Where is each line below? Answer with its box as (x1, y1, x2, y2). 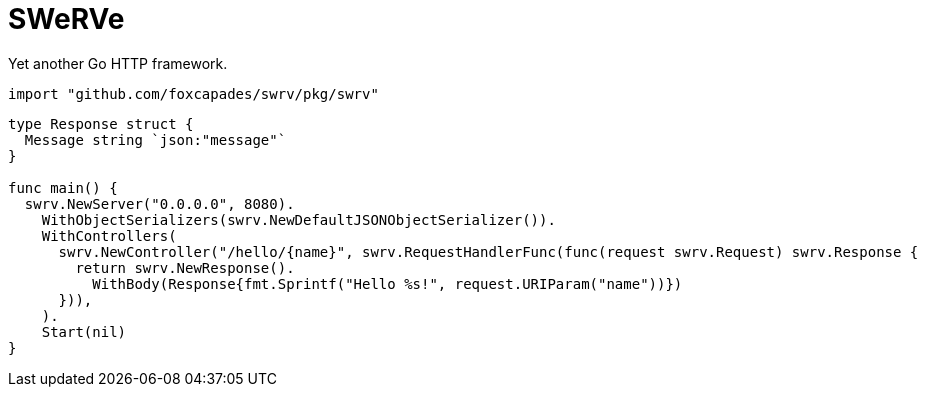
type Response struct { (8, 115, 194, 132)
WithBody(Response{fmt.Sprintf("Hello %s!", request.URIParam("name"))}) (92, 275, 683, 292)
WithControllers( (41, 227, 177, 244)
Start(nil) (41, 323, 127, 340)
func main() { (8, 179, 118, 196)
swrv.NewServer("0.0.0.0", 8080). (24, 195, 295, 212)
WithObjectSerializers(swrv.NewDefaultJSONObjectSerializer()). (41, 211, 556, 228)
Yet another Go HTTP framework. (8, 54, 228, 72)
